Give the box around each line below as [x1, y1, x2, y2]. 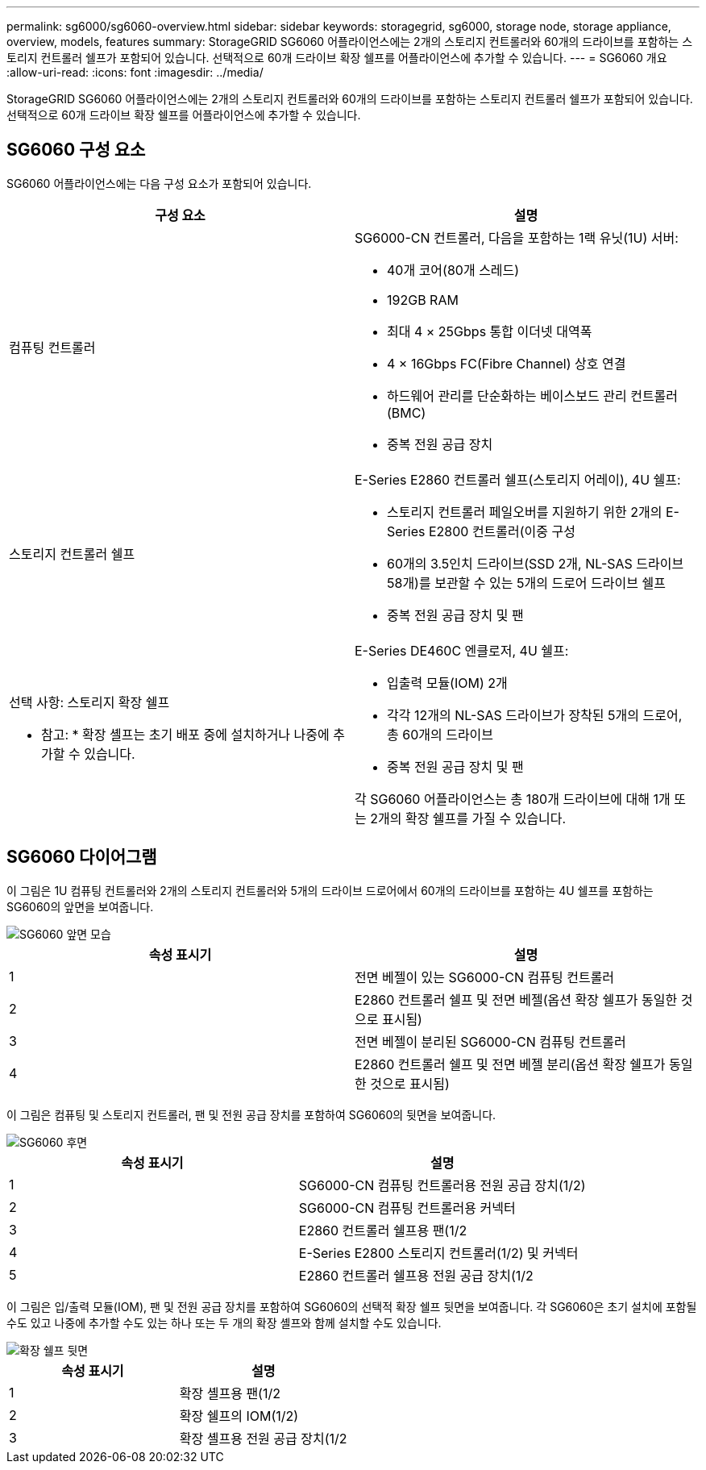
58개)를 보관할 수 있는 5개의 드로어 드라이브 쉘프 [387, 574, 666, 591]
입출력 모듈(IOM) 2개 [387, 674, 508, 691]
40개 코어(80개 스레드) [387, 261, 520, 278]
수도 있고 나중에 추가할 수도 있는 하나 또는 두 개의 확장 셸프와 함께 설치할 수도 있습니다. [6, 1315, 442, 1330]
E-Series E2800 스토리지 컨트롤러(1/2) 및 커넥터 [298, 1244, 579, 1261]
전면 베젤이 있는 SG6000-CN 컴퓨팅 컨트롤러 [355, 968, 615, 985]
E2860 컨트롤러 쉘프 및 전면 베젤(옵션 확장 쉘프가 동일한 [355, 991, 678, 1008]
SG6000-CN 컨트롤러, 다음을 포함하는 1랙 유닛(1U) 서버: [355, 229, 679, 246]
